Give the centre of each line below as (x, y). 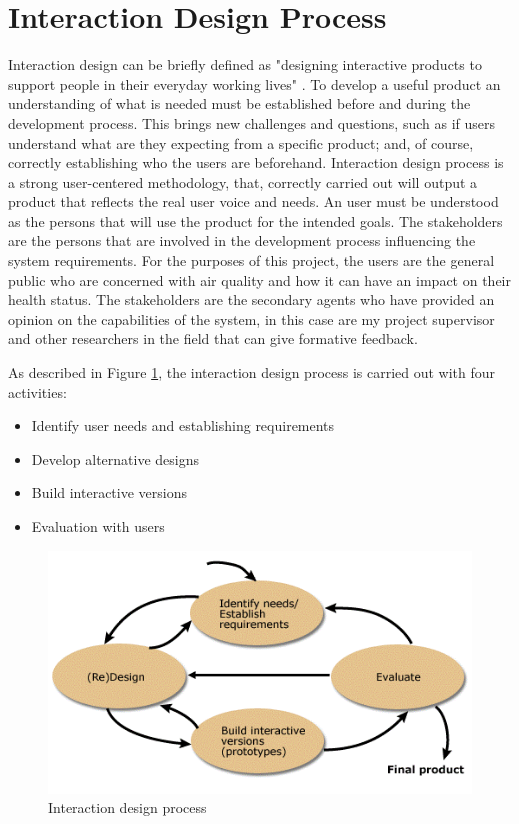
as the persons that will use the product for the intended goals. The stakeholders (255, 220)
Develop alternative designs (115, 458)
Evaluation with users (98, 526)
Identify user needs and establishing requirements (183, 425)
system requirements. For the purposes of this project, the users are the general (251, 260)
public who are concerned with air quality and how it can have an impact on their (260, 279)
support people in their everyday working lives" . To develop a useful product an (254, 83)
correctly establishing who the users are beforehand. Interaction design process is (256, 162)
